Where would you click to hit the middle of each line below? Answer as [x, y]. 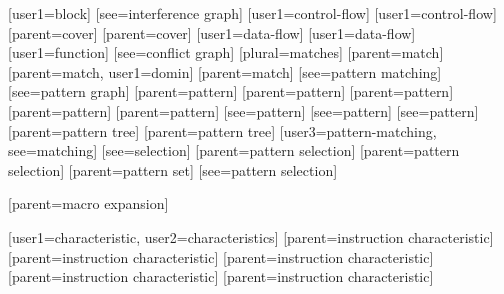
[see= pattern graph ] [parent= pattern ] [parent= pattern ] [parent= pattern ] [231, 91]
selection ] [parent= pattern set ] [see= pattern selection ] [173, 169]
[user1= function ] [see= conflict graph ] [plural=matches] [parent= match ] [226, 52]
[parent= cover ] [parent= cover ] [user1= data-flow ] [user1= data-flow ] [212, 32]
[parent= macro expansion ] [88, 203]
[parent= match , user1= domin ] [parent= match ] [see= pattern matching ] [225, 71]
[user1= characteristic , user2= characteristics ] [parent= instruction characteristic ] [251, 236]
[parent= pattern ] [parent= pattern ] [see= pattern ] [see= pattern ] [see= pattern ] [243, 110]
